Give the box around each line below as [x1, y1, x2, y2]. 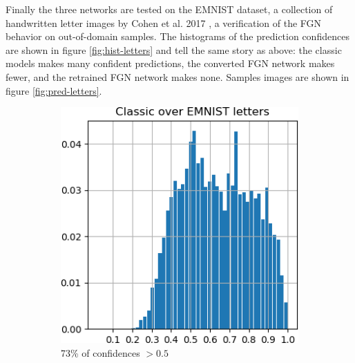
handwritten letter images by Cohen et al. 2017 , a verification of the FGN [6, 15, 322, 30]
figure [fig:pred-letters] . [6, 83, 102, 97]
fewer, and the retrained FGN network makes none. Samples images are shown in [6, 69, 349, 84]
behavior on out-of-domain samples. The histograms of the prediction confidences [6, 29, 349, 44]
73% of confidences [61, 345, 140, 360]
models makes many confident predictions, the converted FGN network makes [6, 56, 335, 71]
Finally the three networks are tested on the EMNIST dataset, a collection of [6, 2, 333, 16]
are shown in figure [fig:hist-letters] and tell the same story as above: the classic [6, 42, 342, 57]
